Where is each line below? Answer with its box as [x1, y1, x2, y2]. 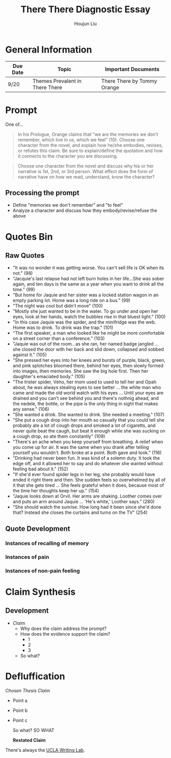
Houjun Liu [74, 20, 97, 27]
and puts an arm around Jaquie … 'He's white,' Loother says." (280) [12, 499, 155, 505]
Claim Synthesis [5, 586, 76, 597]
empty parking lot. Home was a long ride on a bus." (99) [12, 297, 131, 304]
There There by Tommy [101, 77, 157, 84]
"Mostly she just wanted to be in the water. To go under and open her [12, 308, 159, 314]
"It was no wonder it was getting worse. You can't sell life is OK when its [12, 265, 164, 271]
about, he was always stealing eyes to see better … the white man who [12, 384, 161, 391]
